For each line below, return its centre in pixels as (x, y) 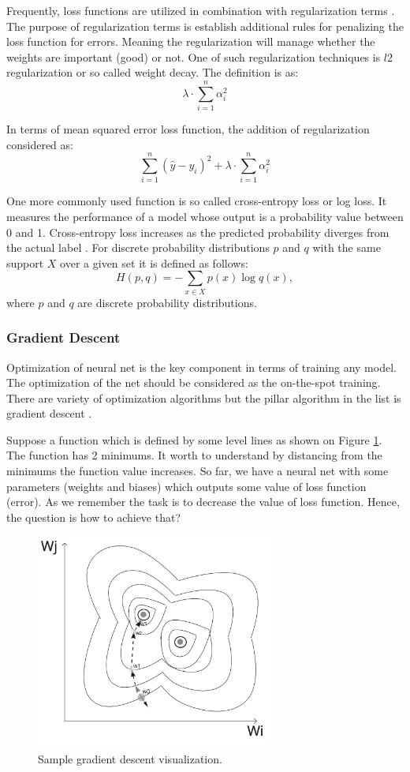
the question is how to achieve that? (94, 517)
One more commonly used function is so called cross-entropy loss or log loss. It (197, 201)
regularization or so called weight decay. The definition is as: (153, 72)
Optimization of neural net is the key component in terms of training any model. (201, 367)
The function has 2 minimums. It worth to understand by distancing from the (194, 455)
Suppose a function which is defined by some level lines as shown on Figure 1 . (194, 439)
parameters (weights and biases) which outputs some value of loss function (186, 486)
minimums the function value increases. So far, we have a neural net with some (198, 471)
